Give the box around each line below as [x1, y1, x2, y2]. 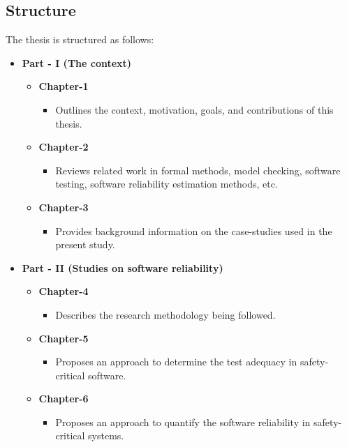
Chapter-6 [38, 391, 89, 406]
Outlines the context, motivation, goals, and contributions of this [55, 102, 334, 116]
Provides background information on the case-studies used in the [55, 223, 332, 238]
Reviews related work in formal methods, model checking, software [55, 162, 341, 177]
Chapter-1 [38, 79, 89, 93]
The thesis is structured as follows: [6, 32, 154, 47]
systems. [88, 428, 124, 443]
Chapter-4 [38, 284, 89, 298]
